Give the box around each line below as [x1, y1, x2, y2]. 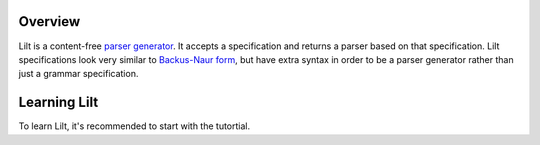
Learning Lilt [18, 94, 99, 111]
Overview [18, 13, 81, 30]
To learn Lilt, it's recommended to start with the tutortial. [18, 120, 250, 132]
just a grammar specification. [18, 68, 139, 80]
